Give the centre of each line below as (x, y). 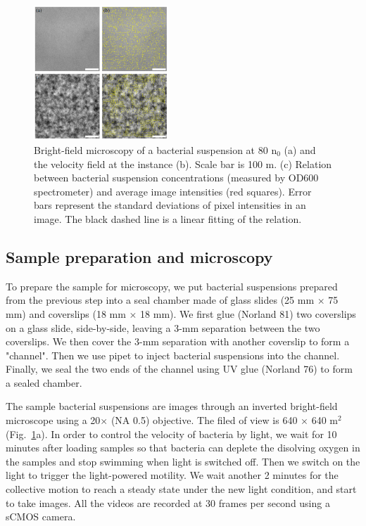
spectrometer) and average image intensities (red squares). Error (173, 191)
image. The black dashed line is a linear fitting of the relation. (168, 218)
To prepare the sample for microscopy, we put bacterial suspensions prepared (172, 286)
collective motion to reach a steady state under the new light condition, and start (181, 489)
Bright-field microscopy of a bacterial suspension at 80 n (156, 149)
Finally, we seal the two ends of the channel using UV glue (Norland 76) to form (179, 369)
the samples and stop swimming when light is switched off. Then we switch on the (183, 461)
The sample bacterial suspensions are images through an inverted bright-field (172, 406)
